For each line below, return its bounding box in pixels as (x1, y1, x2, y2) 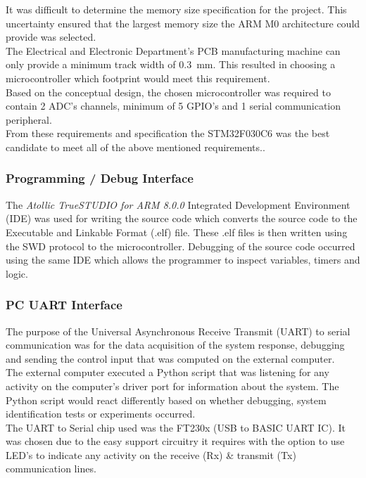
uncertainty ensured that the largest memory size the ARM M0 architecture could (6, 15, 360, 30)
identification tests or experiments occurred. (6, 406, 196, 421)
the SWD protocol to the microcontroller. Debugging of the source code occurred (6, 238, 355, 253)
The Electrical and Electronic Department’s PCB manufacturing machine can (6, 43, 341, 58)
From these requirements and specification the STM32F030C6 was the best (6, 126, 330, 141)
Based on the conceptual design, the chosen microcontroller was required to (6, 84, 331, 99)
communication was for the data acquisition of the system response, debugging (6, 337, 345, 352)
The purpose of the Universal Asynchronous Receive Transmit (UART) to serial (6, 323, 351, 338)
